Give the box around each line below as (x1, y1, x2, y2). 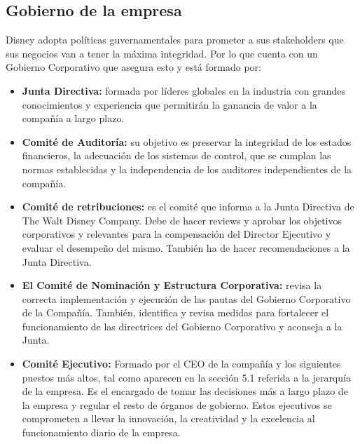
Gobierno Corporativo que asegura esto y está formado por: (6, 60, 261, 74)
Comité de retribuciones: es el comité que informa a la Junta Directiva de (22, 199, 354, 214)
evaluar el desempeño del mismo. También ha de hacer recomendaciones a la (22, 240, 350, 255)
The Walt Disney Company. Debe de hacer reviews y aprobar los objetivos (22, 213, 342, 227)
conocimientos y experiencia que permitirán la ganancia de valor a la (22, 97, 317, 112)
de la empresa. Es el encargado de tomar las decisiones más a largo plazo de (22, 384, 348, 398)
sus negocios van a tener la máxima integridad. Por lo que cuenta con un (6, 46, 318, 60)
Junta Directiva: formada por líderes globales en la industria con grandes (22, 83, 346, 97)
